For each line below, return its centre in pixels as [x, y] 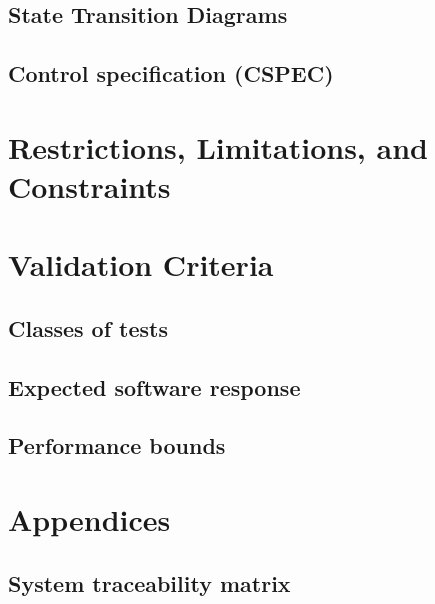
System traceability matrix [149, 582]
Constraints [89, 185]
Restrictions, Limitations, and [218, 146]
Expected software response [154, 386]
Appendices [89, 519]
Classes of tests [88, 327]
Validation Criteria [141, 264]
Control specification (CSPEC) [171, 73]
